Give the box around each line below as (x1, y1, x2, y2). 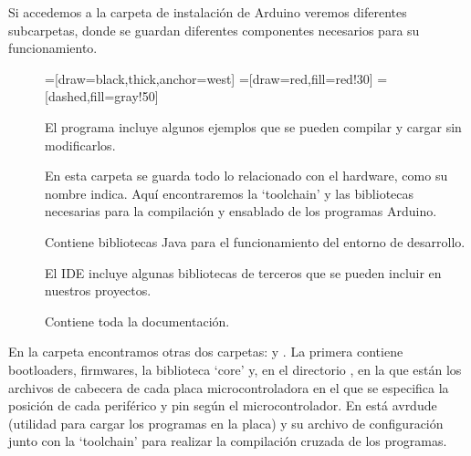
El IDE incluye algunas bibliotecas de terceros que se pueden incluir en (45, 263, 442, 282)
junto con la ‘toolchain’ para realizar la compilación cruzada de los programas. (8, 431, 447, 451)
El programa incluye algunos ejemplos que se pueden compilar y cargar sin (45, 117, 462, 136)
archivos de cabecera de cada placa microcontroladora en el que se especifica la (8, 378, 449, 397)
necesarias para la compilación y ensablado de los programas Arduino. (45, 202, 437, 221)
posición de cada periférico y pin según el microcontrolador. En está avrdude (8, 396, 437, 415)
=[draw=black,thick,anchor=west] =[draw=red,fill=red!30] (45, 68, 373, 88)
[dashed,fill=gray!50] (45, 87, 159, 106)
